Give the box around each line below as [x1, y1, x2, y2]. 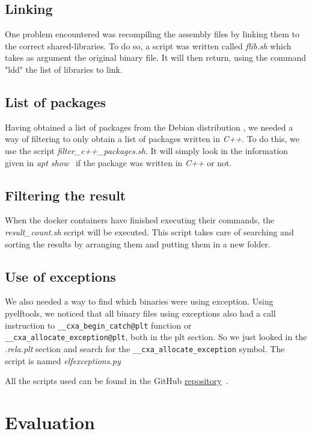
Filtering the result [5, 185, 126, 204]
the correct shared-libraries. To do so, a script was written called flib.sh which [5, 39, 292, 52]
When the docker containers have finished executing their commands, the [5, 214, 275, 226]
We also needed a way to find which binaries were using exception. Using [5, 295, 274, 308]
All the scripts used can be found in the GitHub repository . [5, 374, 228, 387]
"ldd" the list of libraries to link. [5, 63, 123, 75]
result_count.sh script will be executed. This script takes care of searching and [5, 225, 294, 238]
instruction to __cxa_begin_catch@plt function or [5, 318, 192, 331]
